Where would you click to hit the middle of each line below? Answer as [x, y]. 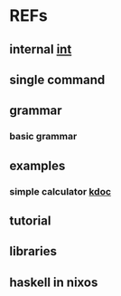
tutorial [30, 220]
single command [57, 79]
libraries [33, 251]
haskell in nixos [54, 282]
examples [37, 165]
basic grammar [43, 137]
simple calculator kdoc [60, 191]
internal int [41, 49]
